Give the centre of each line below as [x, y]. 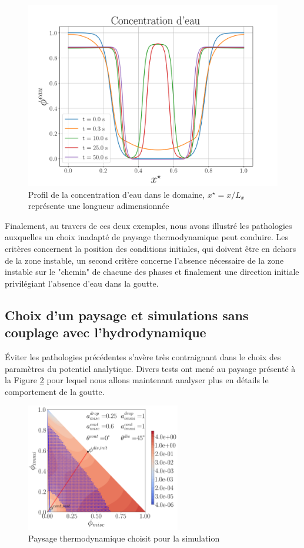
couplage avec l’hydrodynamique [106, 332]
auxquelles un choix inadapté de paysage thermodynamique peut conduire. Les [146, 237]
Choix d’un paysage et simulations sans [127, 315]
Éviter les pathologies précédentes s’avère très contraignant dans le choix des [143, 357]
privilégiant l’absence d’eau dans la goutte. [82, 283]
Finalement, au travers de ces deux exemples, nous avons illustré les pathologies [148, 225]
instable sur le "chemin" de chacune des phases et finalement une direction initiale [152, 272]
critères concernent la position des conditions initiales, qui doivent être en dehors [151, 249]
